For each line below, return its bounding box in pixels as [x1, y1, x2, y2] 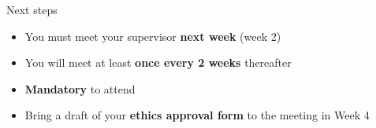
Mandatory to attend [24, 80, 136, 97]
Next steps [6, 2, 58, 17]
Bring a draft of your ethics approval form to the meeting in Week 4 [24, 107, 370, 123]
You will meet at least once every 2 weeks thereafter [24, 54, 292, 71]
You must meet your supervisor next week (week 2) [24, 27, 281, 44]
